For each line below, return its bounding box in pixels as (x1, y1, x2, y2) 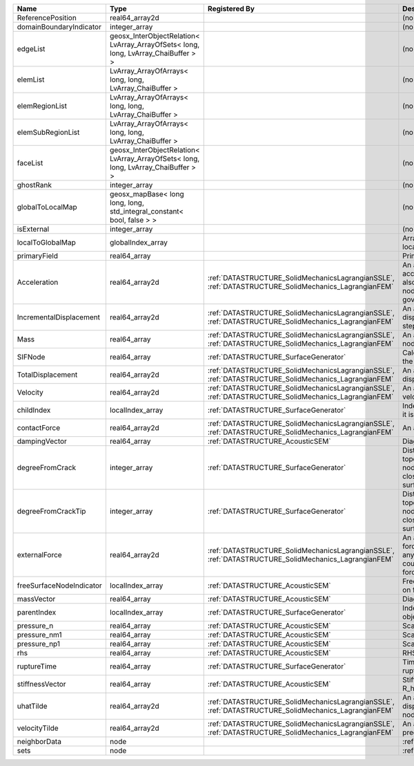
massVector (17, 595, 56, 604)
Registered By (207, 4, 255, 13)
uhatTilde (17, 702, 48, 711)
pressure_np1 (17, 639, 61, 648)
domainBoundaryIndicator (17, 22, 101, 31)
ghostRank (17, 180, 52, 189)
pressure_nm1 (17, 630, 62, 639)
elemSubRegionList (17, 128, 80, 137)
